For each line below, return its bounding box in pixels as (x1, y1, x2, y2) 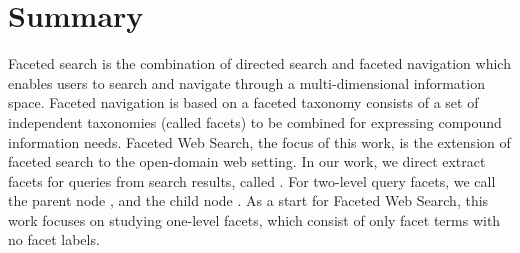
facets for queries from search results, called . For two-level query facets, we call (8, 170, 496, 191)
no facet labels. (8, 229, 100, 250)
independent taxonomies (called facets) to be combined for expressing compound (8, 111, 502, 132)
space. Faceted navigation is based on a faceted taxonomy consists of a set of (8, 92, 479, 113)
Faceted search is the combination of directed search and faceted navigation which (8, 53, 511, 74)
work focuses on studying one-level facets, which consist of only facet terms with (8, 209, 501, 230)
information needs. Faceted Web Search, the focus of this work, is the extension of (8, 131, 511, 152)
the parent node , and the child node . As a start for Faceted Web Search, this (8, 190, 489, 211)
